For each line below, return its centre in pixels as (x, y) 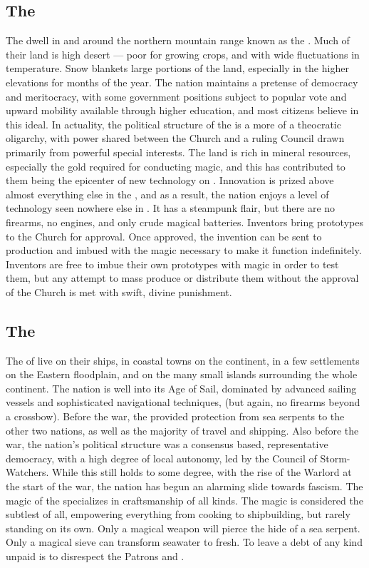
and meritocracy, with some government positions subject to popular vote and (176, 96)
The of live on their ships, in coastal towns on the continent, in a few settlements (183, 360)
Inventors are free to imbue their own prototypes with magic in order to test (172, 264)
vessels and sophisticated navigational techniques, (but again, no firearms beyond (183, 402)
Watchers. (27, 472)
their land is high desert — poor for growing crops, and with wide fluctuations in (183, 54)
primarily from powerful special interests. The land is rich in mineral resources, (178, 152)
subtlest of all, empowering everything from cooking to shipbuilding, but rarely (178, 514)
